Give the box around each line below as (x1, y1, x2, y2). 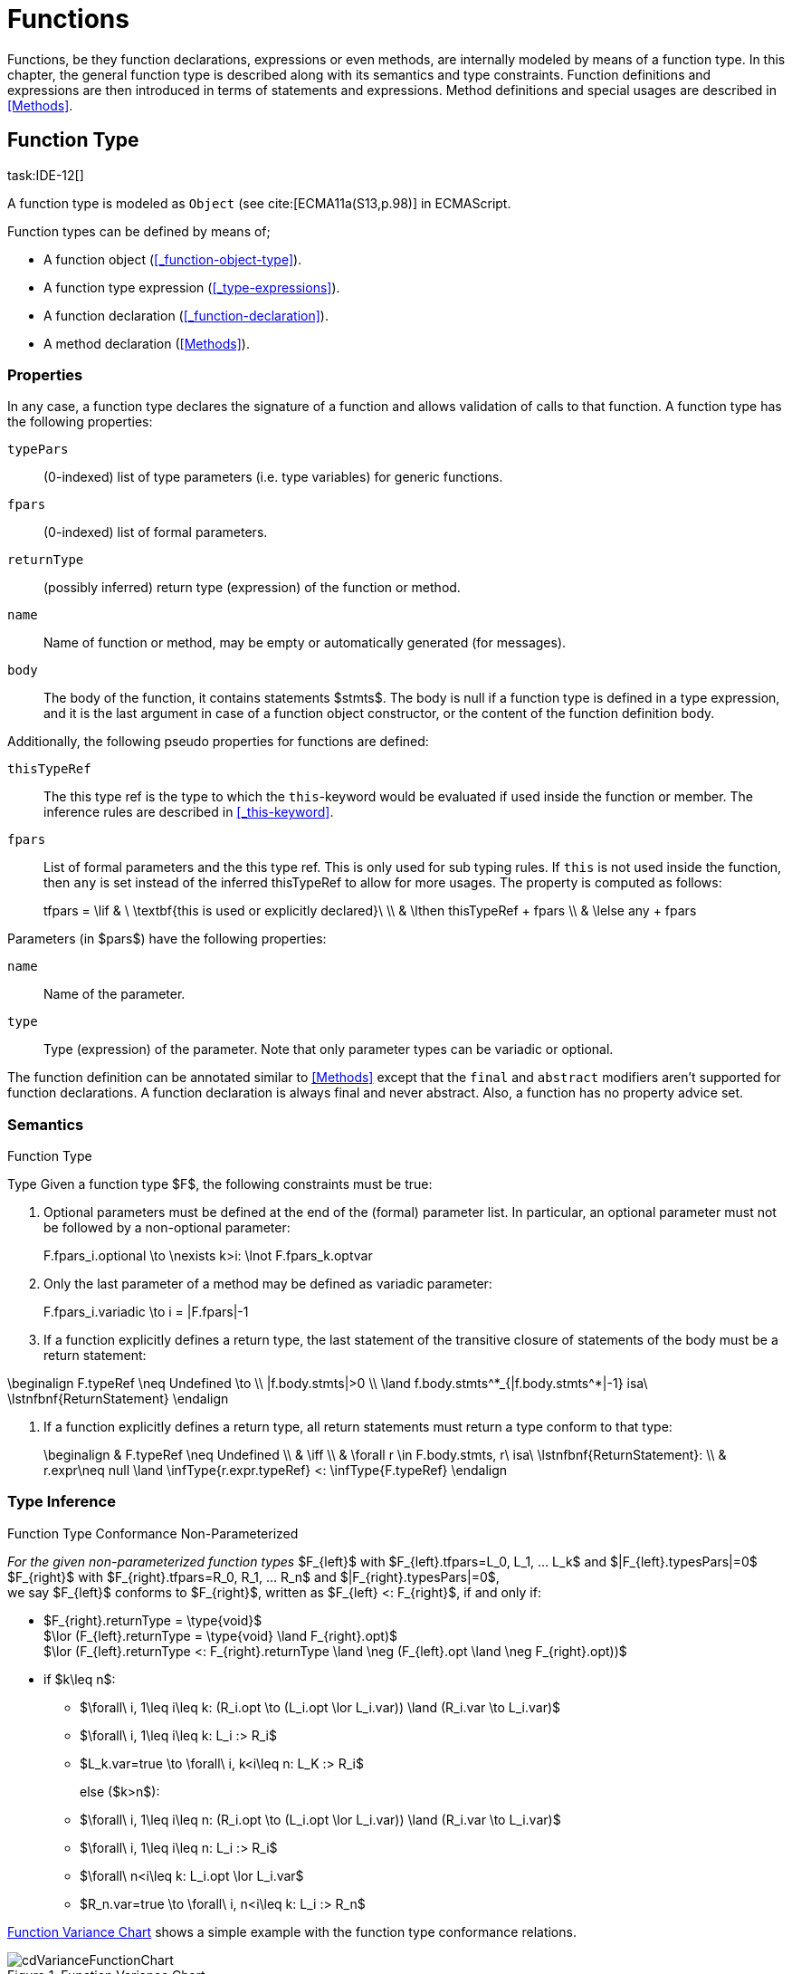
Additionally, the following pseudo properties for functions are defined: (7, 733, 429, 750)
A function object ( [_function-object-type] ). (43, 251, 302, 267)
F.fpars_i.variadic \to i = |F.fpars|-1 (43, 1304, 249, 1320)
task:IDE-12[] (7, 167, 84, 183)
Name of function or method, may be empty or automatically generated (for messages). (43, 635, 567, 651)
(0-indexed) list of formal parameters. (43, 524, 268, 541)
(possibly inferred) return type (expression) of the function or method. (43, 580, 461, 596)
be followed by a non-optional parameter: (43, 1220, 291, 1236)
